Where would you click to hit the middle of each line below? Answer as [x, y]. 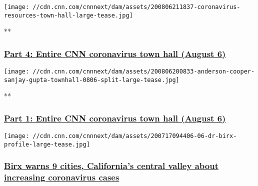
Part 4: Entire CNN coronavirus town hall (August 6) [115, 53]
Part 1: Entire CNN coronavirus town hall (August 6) [115, 118]
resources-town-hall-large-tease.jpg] [68, 15]
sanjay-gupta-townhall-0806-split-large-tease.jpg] [92, 80]
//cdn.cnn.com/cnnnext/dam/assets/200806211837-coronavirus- [136, 7]
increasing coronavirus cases [62, 177]
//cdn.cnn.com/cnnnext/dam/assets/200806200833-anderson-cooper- [144, 72]
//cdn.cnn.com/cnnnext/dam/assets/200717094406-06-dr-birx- [135, 136]
